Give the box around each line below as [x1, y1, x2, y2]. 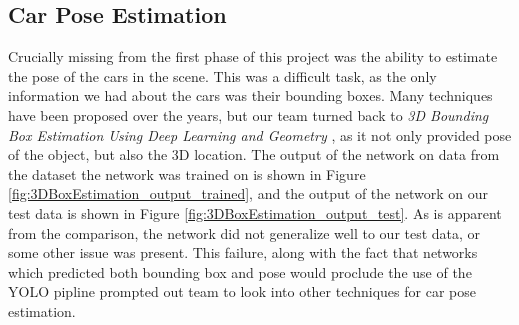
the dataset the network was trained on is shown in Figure [8, 163, 366, 184]
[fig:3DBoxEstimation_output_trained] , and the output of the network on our [8, 183, 488, 204]
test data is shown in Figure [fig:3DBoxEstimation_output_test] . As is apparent [8, 202, 502, 223]
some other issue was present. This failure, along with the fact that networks [8, 242, 478, 263]
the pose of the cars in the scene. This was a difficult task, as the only [8, 65, 437, 86]
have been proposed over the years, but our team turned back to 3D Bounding [8, 104, 489, 125]
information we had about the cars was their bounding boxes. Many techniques [8, 85, 493, 106]
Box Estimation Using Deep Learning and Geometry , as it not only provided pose [8, 124, 512, 145]
